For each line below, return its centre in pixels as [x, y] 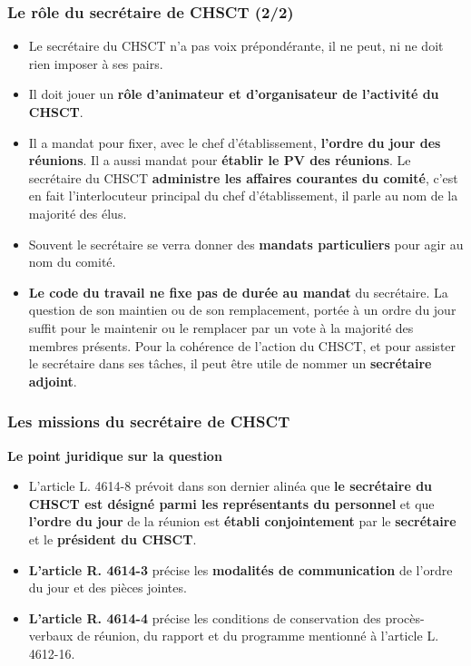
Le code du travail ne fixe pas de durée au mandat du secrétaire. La [238, 292]
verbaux [51, 636]
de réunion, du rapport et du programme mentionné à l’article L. [258, 636]
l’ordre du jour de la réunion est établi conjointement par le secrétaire [242, 521]
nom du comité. [72, 262]
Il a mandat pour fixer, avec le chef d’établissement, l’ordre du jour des [235, 142]
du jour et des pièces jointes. [108, 588]
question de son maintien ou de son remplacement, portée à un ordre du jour [242, 310]
